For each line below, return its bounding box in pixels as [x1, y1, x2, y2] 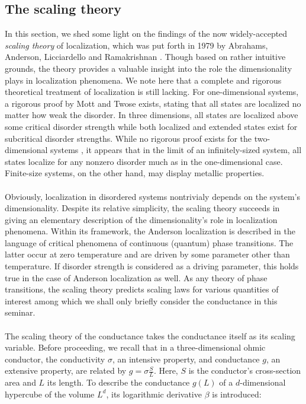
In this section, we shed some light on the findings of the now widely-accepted [5, 27, 288, 40]
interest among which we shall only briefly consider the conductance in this [5, 294, 278, 307]
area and [5, 376, 36, 389]
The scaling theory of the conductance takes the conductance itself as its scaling [5, 329, 295, 342]
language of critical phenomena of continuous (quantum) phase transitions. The [5, 236, 294, 249]
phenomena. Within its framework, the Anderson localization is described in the [5, 225, 295, 237]
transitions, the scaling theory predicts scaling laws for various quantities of [5, 283, 279, 295]
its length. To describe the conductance [47, 376, 190, 389]
